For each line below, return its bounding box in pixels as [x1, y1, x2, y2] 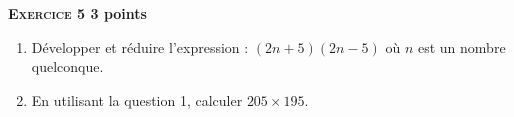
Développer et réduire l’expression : [31, 36, 249, 57]
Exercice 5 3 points [8, 3, 147, 23]
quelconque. [31, 56, 104, 77]
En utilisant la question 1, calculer [31, 89, 243, 110]
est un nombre [417, 36, 506, 57]
